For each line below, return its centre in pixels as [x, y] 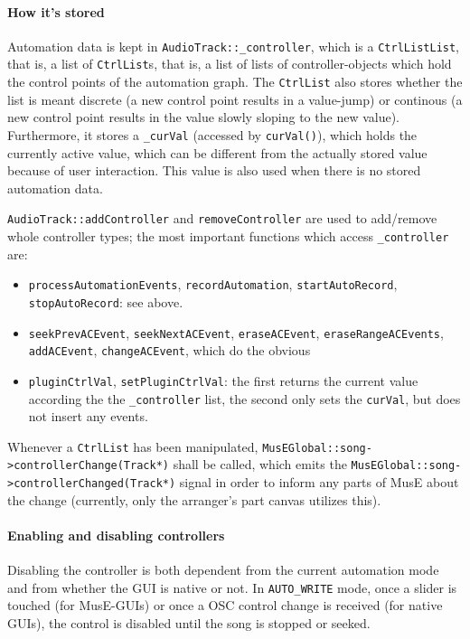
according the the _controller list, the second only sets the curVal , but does [244, 398]
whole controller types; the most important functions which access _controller [228, 236]
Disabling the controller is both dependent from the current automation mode [223, 570]
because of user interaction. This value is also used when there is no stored [214, 170]
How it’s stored [56, 11]
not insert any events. [88, 416]
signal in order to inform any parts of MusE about [319, 482]
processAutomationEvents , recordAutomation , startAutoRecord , [213, 284]
